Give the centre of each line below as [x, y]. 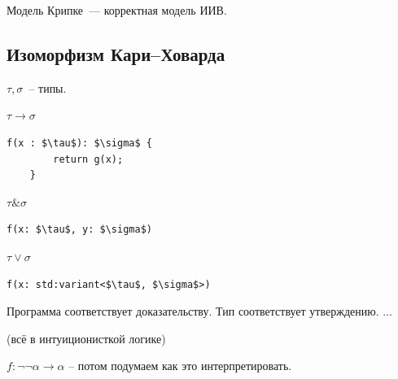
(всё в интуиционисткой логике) [86, 338]
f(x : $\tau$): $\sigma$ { [79, 143]
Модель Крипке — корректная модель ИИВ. [117, 10]
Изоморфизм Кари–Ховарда [116, 53]
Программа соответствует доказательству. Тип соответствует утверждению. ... [199, 311]
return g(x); [88, 159]
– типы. [48, 87]
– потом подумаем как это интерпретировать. [180, 366]
